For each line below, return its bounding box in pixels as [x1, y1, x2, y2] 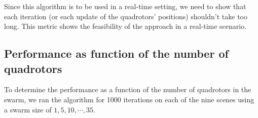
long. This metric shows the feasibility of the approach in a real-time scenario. [4, 21, 247, 31]
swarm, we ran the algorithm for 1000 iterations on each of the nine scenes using [4, 94, 254, 104]
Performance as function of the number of [4, 46, 229, 61]
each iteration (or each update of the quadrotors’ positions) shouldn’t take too [4, 11, 248, 21]
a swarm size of [4, 104, 52, 114]
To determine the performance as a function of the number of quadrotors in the [4, 84, 251, 95]
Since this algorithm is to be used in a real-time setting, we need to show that [4, 1, 246, 11]
